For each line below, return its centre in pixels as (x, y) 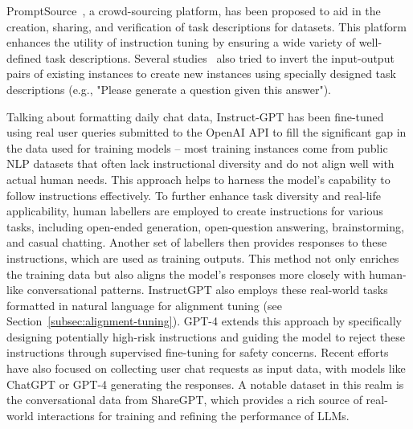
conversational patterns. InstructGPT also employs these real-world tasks (207, 290)
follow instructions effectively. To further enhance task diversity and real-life (194, 195)
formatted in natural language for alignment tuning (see (144, 305)
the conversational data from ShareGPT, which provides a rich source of (184, 400)
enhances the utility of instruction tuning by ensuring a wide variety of (181, 42)
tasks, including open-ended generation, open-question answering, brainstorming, (205, 226)
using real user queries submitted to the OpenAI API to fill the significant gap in (206, 132)
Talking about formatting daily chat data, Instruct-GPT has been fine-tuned (195, 116)
